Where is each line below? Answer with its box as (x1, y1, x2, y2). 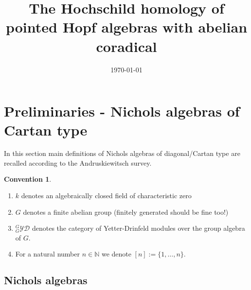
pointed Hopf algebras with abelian (5, 17, 248, 37)
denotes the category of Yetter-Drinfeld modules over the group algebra (32, 223, 245, 233)
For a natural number (15, 249, 80, 259)
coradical (96, 36, 157, 56)
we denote (101, 249, 131, 259)
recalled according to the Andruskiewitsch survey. (4, 157, 152, 168)
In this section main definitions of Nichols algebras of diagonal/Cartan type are (4, 148, 240, 158)
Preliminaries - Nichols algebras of (4, 101, 240, 121)
